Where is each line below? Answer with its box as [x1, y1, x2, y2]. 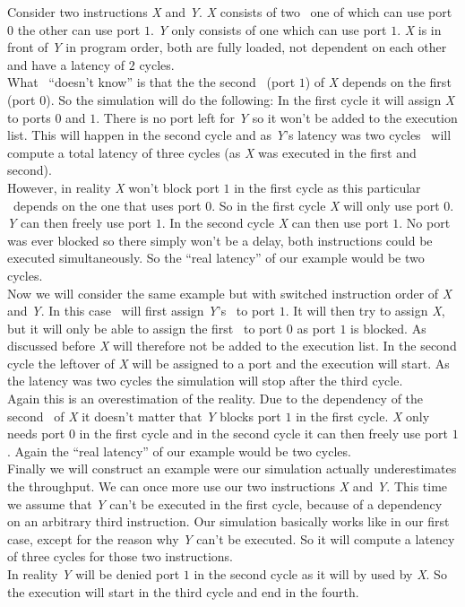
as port [297, 318, 336, 337]
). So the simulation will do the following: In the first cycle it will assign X [46, 90, 455, 108]
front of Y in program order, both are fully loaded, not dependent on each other [7, 38, 447, 56]
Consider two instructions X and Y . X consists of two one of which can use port [7, 3, 452, 21]
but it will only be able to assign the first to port [7, 318, 283, 337]
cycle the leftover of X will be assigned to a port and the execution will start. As [7, 353, 450, 372]
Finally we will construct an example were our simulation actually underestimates [7, 459, 457, 478]
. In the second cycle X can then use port [161, 213, 389, 232]
